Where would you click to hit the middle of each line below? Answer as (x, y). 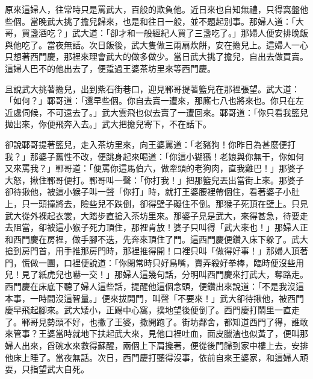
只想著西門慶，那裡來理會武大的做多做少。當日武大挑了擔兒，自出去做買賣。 (156, 56)
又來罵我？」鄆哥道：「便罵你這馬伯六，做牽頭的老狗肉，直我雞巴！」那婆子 (154, 168)
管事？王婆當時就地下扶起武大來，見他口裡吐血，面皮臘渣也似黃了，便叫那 (160, 333)
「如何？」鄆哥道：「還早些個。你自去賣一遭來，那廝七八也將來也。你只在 (150, 100)
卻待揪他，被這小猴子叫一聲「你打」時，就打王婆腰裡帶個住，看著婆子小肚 (152, 192)
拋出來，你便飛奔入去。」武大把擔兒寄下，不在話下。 (108, 124)
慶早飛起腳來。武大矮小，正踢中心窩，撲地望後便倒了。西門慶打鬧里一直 (148, 310)
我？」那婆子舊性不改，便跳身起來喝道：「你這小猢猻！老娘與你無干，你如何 (154, 156)
